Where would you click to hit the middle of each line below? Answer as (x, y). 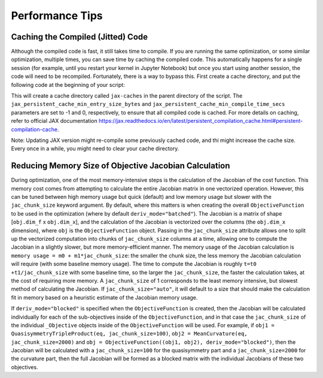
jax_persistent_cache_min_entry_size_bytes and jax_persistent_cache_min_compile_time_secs (148, 104)
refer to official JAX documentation (54, 121)
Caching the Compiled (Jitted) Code (80, 37)
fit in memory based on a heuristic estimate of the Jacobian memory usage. (104, 297)
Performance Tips (57, 16)
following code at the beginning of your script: (68, 84)
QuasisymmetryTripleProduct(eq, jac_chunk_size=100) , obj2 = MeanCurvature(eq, (129, 334)
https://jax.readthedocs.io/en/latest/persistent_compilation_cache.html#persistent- (201, 121)
